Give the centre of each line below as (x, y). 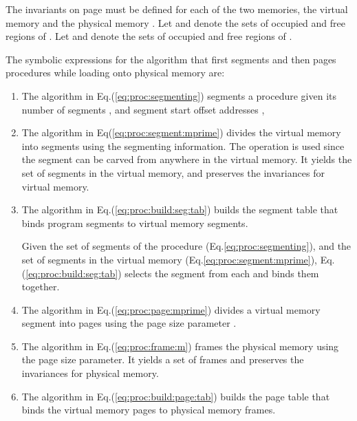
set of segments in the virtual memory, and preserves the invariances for (173, 172)
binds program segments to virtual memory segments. (135, 223)
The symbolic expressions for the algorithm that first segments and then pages (171, 59)
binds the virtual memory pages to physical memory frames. (149, 410)
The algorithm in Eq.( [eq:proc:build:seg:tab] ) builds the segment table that (180, 209)
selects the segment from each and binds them (222, 273)
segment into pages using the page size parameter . (129, 323)
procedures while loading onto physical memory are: (115, 73)
